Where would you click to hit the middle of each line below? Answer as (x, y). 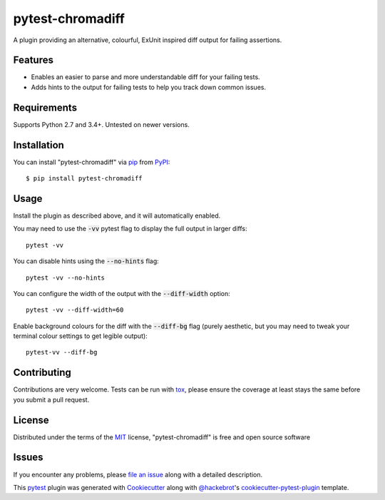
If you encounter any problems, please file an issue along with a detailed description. (138, 474)
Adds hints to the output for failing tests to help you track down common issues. (149, 87)
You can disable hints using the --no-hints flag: (86, 261)
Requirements (45, 107)
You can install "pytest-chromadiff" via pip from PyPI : (92, 162)
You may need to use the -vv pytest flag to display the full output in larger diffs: (130, 229)
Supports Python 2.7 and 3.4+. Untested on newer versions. (102, 124)
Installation (38, 145)
